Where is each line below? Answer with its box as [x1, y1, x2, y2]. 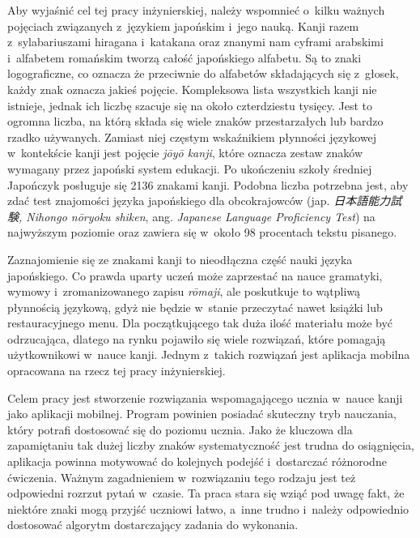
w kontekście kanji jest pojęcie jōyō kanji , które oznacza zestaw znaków [7, 144, 363, 161]
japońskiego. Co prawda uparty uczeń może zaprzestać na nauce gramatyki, [7, 267, 383, 284]
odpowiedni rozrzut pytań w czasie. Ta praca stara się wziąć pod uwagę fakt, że [7, 485, 405, 502]
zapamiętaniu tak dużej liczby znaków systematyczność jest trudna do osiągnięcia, [7, 437, 414, 454]
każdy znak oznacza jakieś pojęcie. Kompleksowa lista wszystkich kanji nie [7, 80, 377, 97]
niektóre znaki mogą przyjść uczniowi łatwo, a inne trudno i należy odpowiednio [7, 500, 409, 517]
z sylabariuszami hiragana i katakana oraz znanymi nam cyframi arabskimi [7, 33, 384, 50]
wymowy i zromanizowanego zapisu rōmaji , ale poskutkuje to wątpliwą [7, 283, 361, 300]
